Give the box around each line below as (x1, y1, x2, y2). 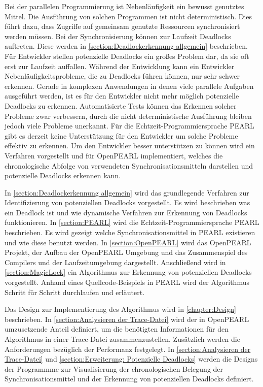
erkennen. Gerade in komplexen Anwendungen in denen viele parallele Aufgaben (5, 80, 254, 91)
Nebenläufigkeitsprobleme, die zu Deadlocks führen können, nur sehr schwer (5, 71, 240, 81)
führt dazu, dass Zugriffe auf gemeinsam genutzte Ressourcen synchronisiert (5, 21, 240, 31)
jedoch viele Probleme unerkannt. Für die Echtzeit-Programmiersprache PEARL (5, 120, 254, 131)
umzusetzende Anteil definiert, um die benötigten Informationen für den (5, 324, 229, 334)
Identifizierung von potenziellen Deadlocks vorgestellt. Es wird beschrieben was (5, 197, 250, 208)
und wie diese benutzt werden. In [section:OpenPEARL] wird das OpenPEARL (5, 237, 251, 247)
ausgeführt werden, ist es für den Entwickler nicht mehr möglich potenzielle (5, 90, 239, 101)
